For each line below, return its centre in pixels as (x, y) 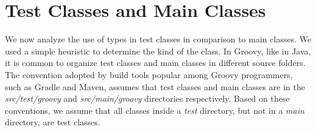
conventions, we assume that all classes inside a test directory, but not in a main (155, 110)
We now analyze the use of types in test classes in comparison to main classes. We (158, 39)
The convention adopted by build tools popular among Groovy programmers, (149, 74)
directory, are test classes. (53, 122)
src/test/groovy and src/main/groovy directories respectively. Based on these (147, 98)
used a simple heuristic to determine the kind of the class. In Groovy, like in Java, (158, 51)
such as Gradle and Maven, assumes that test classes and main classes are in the (155, 86)
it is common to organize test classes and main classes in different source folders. (155, 63)
